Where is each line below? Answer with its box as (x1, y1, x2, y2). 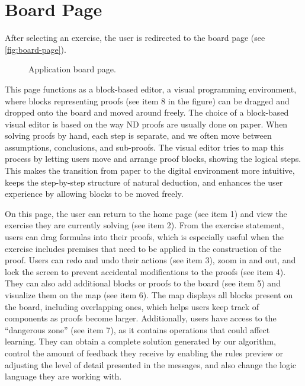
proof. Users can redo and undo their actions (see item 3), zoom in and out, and (5, 254, 296, 266)
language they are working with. (5, 370, 122, 382)
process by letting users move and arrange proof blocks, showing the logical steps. (5, 152, 301, 165)
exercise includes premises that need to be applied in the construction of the (5, 242, 281, 254)
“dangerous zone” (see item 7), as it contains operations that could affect (5, 323, 270, 336)
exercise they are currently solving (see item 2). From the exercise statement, (5, 219, 284, 231)
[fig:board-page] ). (5, 43, 66, 55)
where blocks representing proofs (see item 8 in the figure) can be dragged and (5, 94, 290, 107)
